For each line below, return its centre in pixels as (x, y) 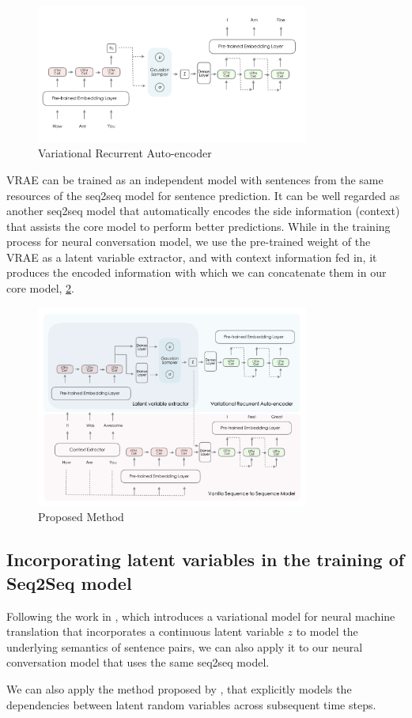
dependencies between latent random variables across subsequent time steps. (191, 704)
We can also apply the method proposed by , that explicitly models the (179, 688)
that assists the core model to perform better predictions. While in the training (198, 226)
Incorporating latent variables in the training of (206, 559)
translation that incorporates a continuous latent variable (145, 631)
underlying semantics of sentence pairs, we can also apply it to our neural (185, 646)
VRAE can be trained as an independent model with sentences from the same (195, 179)
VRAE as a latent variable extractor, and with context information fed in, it (192, 257)
